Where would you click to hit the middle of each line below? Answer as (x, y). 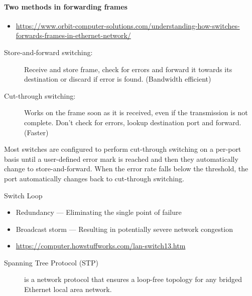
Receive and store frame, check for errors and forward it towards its (128, 69)
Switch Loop (23, 195)
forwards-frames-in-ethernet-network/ (73, 35)
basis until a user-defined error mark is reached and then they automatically (121, 159)
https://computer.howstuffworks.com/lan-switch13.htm (101, 246)
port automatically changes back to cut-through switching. (94, 178)
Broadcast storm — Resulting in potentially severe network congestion (124, 229)
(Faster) (36, 132)
